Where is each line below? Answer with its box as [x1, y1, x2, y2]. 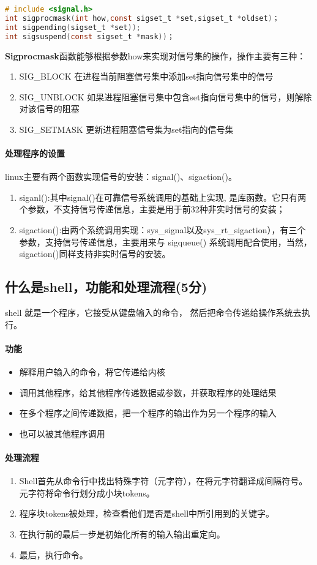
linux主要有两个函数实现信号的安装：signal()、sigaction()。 [5, 170, 237, 183]
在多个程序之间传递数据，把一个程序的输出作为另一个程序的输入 [19, 406, 277, 419]
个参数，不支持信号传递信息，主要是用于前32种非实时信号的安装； [19, 203, 285, 215]
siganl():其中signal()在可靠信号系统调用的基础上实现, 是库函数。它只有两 [19, 190, 307, 203]
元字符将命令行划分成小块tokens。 [19, 486, 155, 499]
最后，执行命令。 [19, 548, 88, 561]
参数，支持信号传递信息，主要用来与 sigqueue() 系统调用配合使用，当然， [19, 235, 312, 248]
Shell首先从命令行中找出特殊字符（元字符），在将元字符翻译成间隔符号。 [19, 474, 308, 487]
